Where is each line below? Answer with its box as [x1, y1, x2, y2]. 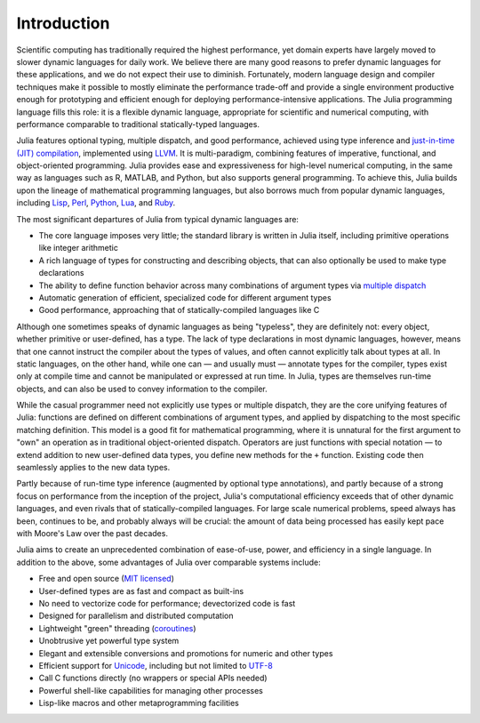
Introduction [16, 13, 110, 33]
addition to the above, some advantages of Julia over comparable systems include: [16, 557, 321, 567]
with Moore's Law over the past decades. [16, 528, 169, 538]
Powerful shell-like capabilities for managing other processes [38, 685, 264, 695]
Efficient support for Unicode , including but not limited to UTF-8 [38, 660, 273, 671]
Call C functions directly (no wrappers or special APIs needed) [38, 672, 268, 684]
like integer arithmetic [38, 243, 119, 253]
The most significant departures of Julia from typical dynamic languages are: [16, 213, 300, 224]
